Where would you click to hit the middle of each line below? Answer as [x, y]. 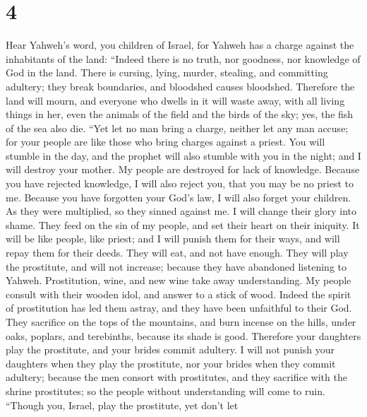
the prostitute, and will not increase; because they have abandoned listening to [176, 266]
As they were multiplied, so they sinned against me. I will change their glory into [181, 211]
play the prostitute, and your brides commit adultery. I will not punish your [170, 350]
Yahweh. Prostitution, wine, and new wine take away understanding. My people [179, 280]
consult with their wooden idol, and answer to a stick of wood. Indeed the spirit [179, 294]
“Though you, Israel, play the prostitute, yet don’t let [122, 405]
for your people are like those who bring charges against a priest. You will [166, 142]
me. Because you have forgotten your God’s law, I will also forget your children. [179, 197]
